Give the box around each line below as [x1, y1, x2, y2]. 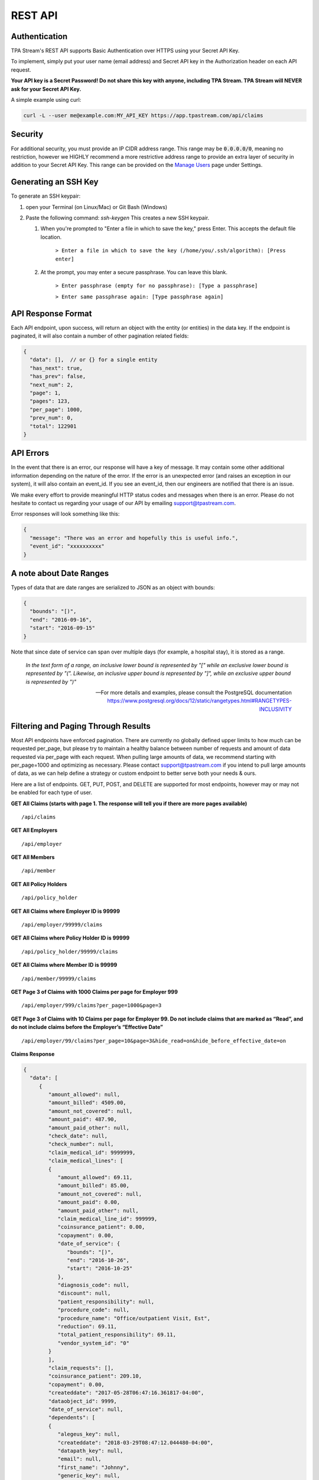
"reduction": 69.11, [57, 1323, 118, 1330]
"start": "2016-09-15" [30, 625, 96, 632]
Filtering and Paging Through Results [11, 721, 151, 731]
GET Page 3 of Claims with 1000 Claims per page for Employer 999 [11, 988, 178, 995]
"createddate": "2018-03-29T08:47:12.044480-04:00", [57, 1439, 214, 1446]
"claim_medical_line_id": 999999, [57, 1215, 158, 1222]
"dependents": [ [48, 1414, 96, 1421]
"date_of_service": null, [48, 1406, 123, 1413]
